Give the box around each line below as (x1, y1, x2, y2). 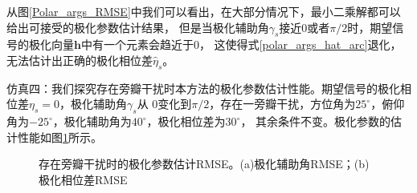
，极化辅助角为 (52, 113, 132, 130)
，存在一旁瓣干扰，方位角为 (209, 95, 356, 112)
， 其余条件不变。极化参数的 (240, 113, 391, 130)
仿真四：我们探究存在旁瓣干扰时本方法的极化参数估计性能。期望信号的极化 (6, 79, 400, 96)
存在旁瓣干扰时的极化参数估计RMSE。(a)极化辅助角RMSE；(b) (39, 155, 370, 172)
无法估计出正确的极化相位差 (6, 51, 153, 68)
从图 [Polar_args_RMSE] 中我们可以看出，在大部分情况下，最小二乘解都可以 (6, 3, 401, 19)
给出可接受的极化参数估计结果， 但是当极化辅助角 (6, 18, 269, 35)
